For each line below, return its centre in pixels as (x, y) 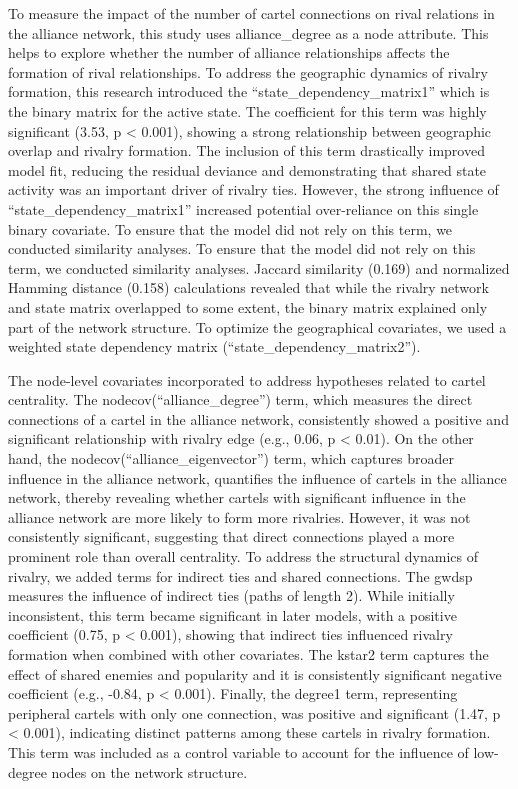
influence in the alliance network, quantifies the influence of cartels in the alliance (257, 477)
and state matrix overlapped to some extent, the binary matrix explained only (248, 306)
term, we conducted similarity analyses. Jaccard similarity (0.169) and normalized (259, 267)
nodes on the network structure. (149, 771)
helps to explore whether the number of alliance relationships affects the (229, 52)
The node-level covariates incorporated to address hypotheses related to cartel (247, 379)
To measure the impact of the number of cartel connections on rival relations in (251, 13)
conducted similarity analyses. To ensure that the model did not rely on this (242, 248)
